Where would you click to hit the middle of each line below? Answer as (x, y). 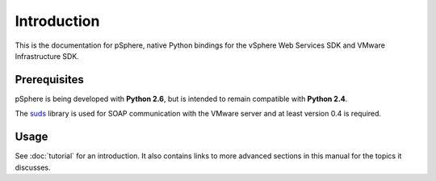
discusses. (33, 167)
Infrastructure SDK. (47, 56)
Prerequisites (49, 80)
